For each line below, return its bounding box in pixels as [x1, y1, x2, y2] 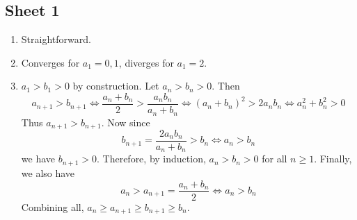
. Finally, [314, 151, 352, 166]
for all [262, 151, 287, 166]
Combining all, [21, 199, 84, 214]
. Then [212, 78, 240, 93]
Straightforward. [21, 32, 91, 46]
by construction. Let [72, 78, 159, 93]
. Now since [101, 115, 150, 129]
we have [21, 151, 55, 166]
